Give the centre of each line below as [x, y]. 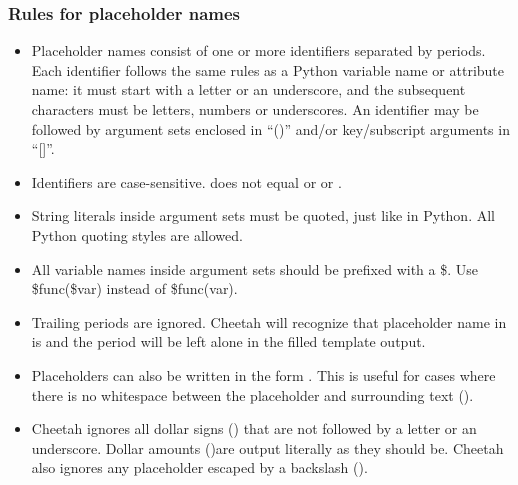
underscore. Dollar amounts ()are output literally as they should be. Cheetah [267, 447]
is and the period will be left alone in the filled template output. [228, 341]
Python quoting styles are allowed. [137, 234]
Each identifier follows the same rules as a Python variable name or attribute [268, 69]
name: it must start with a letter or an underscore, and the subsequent [248, 89]
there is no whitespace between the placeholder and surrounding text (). [252, 394]
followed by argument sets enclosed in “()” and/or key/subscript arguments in [270, 128]
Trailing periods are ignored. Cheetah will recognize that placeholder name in [269, 321]
